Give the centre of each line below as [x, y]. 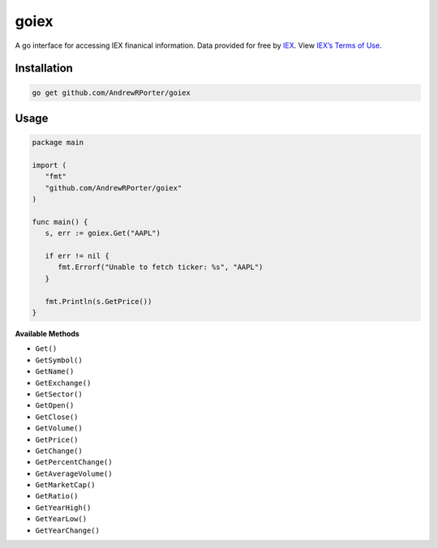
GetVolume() [59, 428]
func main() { [60, 222]
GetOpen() [55, 406]
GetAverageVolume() [74, 473]
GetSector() [59, 394]
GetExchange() [63, 383]
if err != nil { [77, 256]
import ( [49, 165]
